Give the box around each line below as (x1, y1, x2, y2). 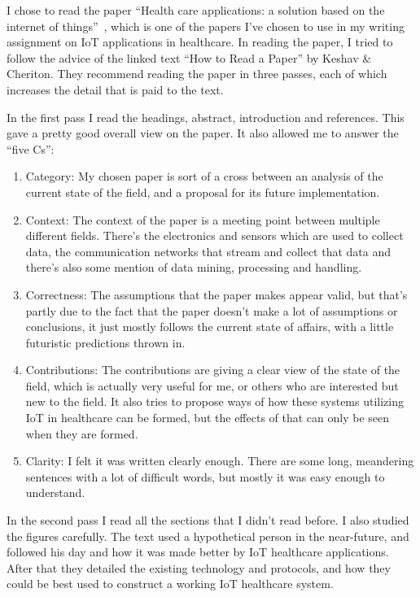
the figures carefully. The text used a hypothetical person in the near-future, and (7, 527, 409, 544)
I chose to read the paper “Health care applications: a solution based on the (7, 2, 385, 18)
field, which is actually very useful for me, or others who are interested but (25, 377, 399, 394)
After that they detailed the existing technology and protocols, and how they (7, 559, 391, 576)
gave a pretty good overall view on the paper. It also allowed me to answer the (7, 124, 399, 142)
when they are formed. (25, 425, 138, 442)
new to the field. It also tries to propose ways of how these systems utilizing (25, 393, 404, 410)
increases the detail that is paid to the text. (7, 81, 224, 98)
